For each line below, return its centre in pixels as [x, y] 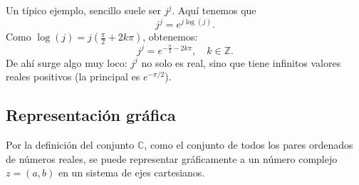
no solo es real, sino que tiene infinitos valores [241, 62]
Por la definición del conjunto [70, 144]
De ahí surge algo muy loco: [67, 62]
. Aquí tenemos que [214, 10]
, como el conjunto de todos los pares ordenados [249, 144]
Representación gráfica [91, 115]
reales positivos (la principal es [73, 76]
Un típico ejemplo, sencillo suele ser [84, 10]
